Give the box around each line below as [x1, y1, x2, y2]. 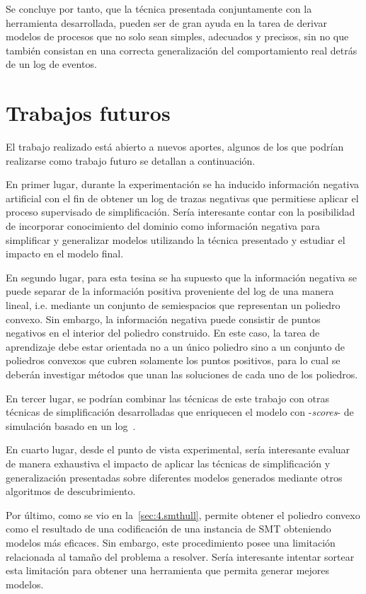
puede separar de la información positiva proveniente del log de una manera [6, 284, 334, 298]
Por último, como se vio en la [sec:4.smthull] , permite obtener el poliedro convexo [6, 507, 360, 522]
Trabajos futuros [6, 98, 171, 127]
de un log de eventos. [6, 57, 97, 71]
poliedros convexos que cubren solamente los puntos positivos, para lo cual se [6, 353, 341, 368]
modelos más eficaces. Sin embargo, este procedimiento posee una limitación [6, 535, 336, 549]
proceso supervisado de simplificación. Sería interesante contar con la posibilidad [6, 204, 355, 219]
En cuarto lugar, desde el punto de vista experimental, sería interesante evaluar [6, 442, 350, 457]
